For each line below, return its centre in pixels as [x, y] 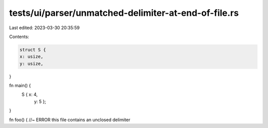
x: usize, [32, 57]
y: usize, [32, 64]
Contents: [19, 37]
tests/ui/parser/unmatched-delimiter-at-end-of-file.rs [124, 13]
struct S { [33, 50]
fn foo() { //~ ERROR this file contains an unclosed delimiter [70, 120]
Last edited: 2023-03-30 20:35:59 [44, 28]
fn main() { [20, 85]
